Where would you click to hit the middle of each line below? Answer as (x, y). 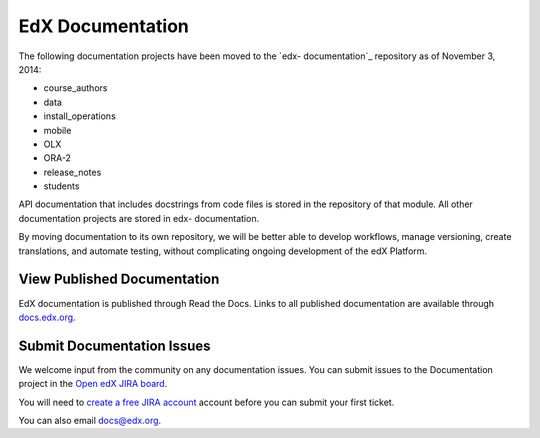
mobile (57, 130)
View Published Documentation (119, 279)
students (61, 186)
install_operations (80, 116)
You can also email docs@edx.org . (90, 420)
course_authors (75, 88)
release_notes (72, 172)
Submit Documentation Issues (114, 345)
